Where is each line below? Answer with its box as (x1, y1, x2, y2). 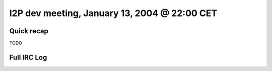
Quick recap (9, 27, 49, 35)
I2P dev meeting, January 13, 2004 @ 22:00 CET (9, 8, 218, 19)
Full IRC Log (9, 53, 47, 61)
